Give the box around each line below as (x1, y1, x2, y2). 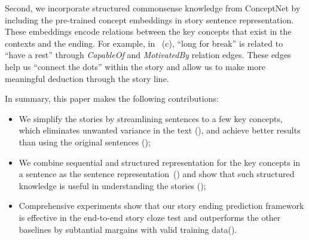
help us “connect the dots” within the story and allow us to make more (5, 60, 265, 72)
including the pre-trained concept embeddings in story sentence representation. (5, 13, 294, 26)
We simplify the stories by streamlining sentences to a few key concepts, (19, 112, 283, 124)
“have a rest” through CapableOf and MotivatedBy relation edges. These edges (5, 48, 291, 61)
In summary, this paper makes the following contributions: (5, 92, 219, 105)
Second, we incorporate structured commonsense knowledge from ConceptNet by (5, 2, 301, 14)
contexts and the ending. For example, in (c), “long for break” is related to (5, 37, 283, 49)
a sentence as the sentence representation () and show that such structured (19, 168, 295, 180)
